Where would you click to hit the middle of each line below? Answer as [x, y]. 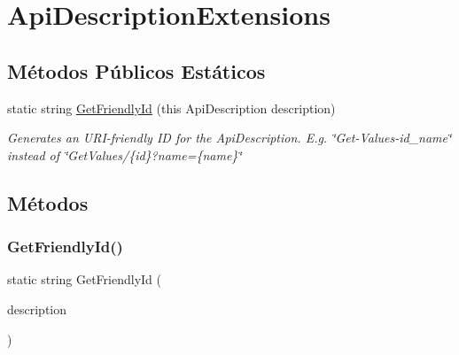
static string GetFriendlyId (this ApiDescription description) [171, 108]
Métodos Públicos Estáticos [136, 70]
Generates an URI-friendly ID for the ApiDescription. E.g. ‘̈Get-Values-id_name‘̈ [229, 138]
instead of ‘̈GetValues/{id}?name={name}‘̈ [124, 154]
